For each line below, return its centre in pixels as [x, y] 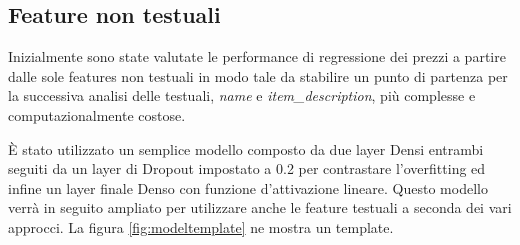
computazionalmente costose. [97, 114]
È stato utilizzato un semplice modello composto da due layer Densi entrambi [246, 148]
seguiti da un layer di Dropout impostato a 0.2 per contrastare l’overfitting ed [247, 168]
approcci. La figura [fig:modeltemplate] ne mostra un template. [201, 226]
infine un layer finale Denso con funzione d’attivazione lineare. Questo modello [248, 187]
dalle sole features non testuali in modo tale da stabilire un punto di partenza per [258, 75]
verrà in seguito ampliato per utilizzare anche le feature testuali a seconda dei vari [260, 207]
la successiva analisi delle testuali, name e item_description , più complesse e [242, 95]
